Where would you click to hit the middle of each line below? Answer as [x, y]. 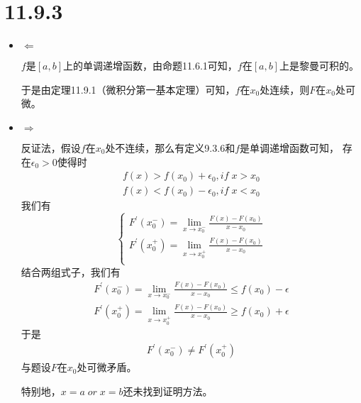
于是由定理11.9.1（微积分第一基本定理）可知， [128, 89]
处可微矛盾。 [107, 367]
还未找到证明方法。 [168, 391]
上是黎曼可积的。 [319, 66]
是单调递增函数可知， [290, 147]
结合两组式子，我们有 [71, 271]
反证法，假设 [51, 147]
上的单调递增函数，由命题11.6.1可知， [150, 66]
